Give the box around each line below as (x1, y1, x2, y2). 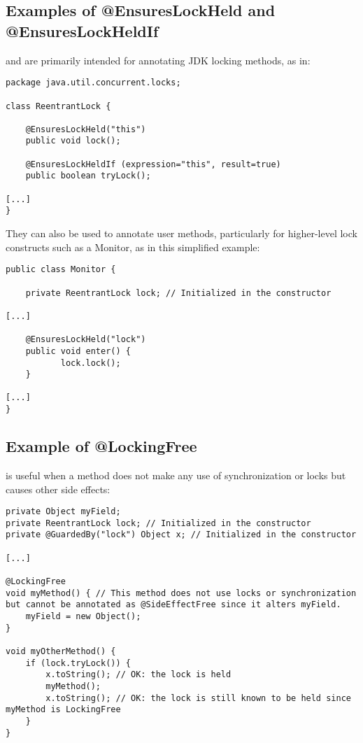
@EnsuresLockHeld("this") (25, 124, 146, 134)
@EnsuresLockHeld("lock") (25, 334, 146, 345)
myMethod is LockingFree (6, 705, 121, 715)
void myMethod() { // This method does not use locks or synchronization (6, 588, 357, 598)
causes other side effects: (6, 481, 111, 496)
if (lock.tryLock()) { (25, 658, 131, 668)
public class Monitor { (6, 264, 116, 275)
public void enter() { (25, 346, 131, 356)
